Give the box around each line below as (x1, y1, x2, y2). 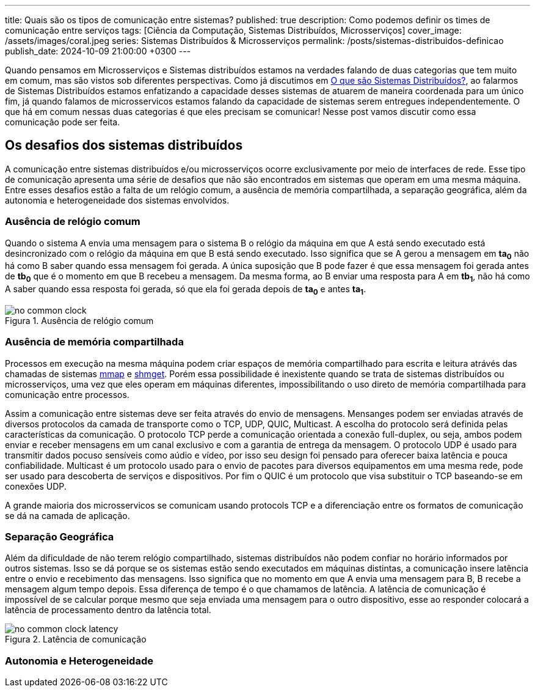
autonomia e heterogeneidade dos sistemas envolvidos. (5, 194, 230, 205)
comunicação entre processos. (5, 389, 129, 400)
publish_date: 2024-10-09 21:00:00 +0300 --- (5, 46, 191, 56)
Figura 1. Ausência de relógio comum (5, 315, 154, 326)
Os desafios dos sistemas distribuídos (5, 138, 243, 153)
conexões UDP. (5, 480, 67, 491)
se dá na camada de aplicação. (5, 510, 130, 521)
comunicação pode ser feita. (5, 117, 120, 127)
